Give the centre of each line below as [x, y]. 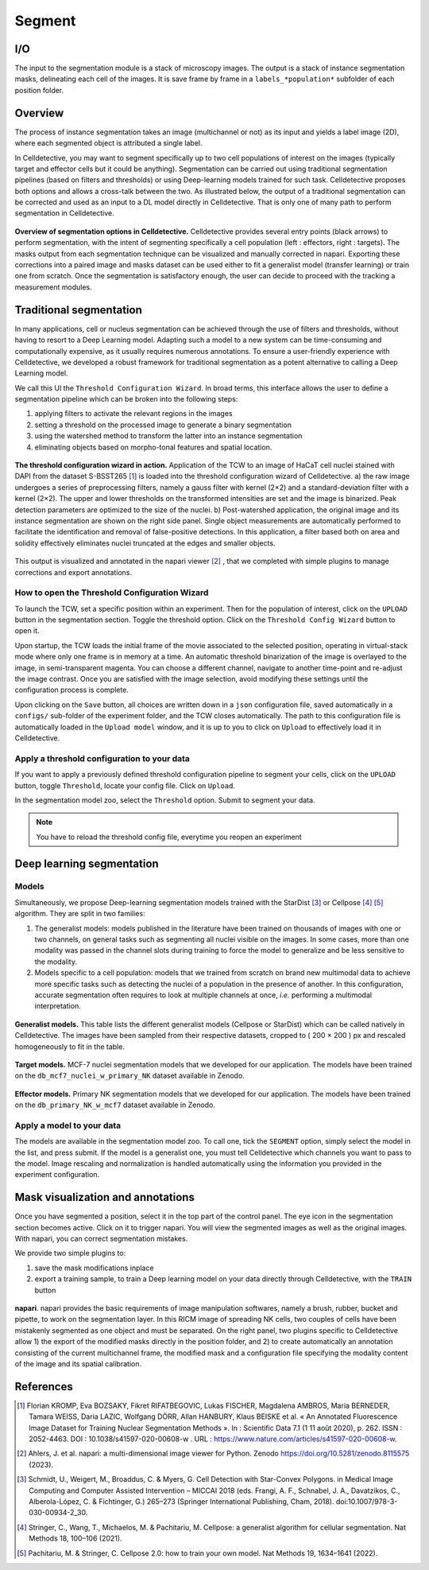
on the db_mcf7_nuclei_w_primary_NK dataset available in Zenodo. [130, 1076]
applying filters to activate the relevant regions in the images [133, 414]
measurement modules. [53, 287]
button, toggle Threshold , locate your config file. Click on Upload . [125, 785]
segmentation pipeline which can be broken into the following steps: [126, 399]
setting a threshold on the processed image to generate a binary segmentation [163, 425]
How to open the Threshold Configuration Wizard [112, 593]
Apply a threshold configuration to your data [102, 758]
